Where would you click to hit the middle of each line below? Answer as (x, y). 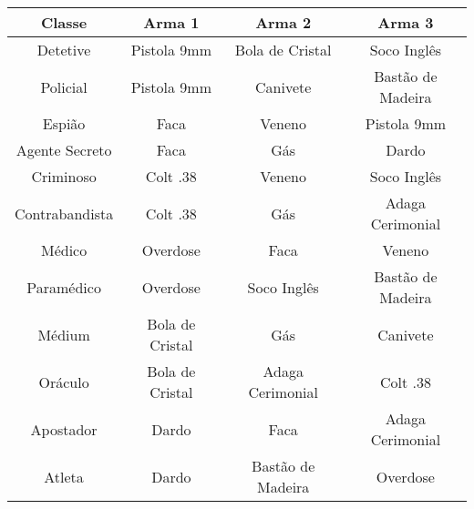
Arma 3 (406, 22)
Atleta (64, 476)
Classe (64, 22)
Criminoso (64, 176)
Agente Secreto (64, 150)
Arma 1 (171, 22)
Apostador (64, 429)
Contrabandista (64, 213)
